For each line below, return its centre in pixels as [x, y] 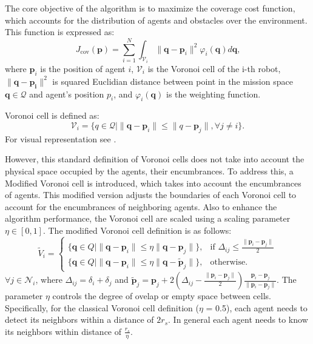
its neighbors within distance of [63, 331]
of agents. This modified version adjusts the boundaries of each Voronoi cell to [151, 195]
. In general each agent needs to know [238, 319]
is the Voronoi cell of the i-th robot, [214, 69]
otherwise [228, 263]
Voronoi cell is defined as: [52, 115]
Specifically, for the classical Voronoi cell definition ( [102, 307]
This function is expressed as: [60, 32]
